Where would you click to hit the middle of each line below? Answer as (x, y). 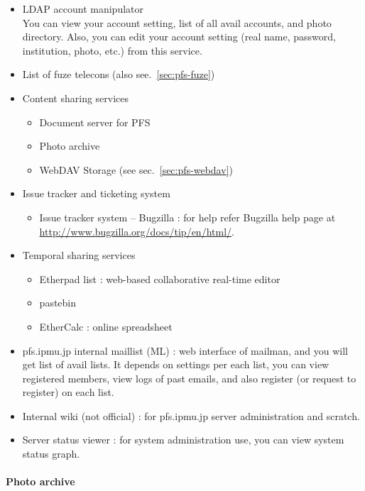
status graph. (51, 454)
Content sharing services (76, 98)
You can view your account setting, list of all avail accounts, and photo (177, 22)
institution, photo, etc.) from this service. (112, 50)
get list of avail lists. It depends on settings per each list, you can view (176, 364)
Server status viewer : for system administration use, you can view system (183, 440)
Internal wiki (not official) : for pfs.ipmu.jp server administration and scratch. (191, 415)
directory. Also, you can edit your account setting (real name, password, (179, 37)
